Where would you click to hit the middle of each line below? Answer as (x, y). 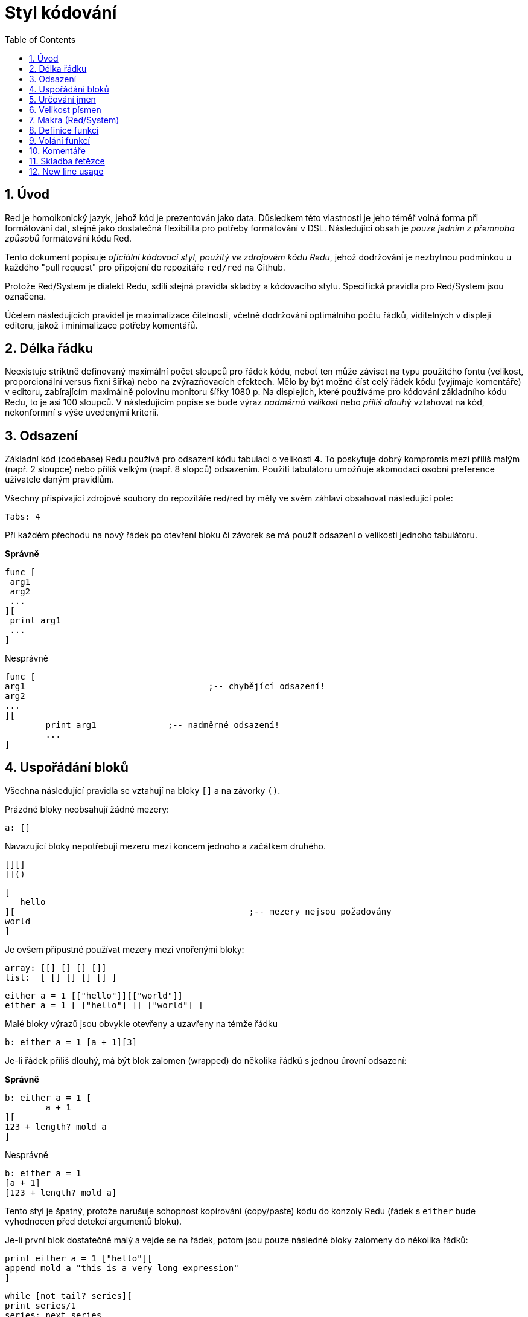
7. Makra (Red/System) (74, 120)
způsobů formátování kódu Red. (68, 238)
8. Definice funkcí (64, 130)
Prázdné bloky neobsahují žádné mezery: (87, 810)
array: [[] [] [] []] (56, 968)
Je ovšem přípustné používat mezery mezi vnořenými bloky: (125, 950)
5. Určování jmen (62, 99)
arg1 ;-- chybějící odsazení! (165, 687)
